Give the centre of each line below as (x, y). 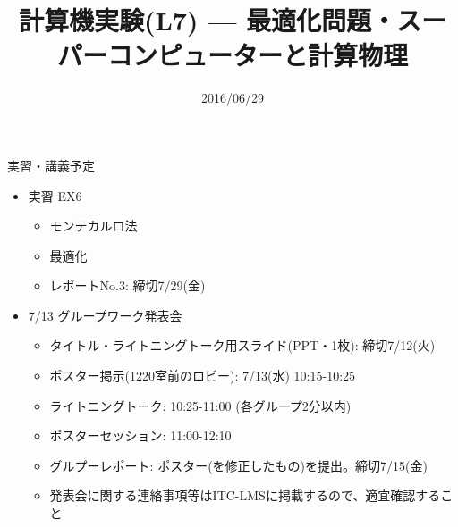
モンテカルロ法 (93, 226)
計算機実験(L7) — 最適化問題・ (208, 20)
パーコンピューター (170, 55)
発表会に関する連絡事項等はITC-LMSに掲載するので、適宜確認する (245, 495)
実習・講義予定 (51, 165)
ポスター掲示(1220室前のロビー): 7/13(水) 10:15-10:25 (203, 376)
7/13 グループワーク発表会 (105, 315)
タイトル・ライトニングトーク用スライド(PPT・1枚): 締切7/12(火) (242, 345)
